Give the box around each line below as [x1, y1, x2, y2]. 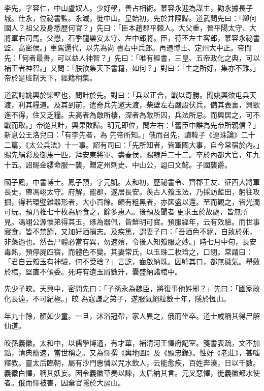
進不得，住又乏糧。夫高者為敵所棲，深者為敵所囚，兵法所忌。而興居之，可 [4, 109, 253, 120]
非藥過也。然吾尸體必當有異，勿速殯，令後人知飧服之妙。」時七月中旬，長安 [4, 236, 256, 247]
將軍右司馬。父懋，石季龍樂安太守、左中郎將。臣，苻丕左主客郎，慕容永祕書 [4, 32, 260, 43]
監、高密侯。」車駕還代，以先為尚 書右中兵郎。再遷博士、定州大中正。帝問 [4, 42, 252, 53]
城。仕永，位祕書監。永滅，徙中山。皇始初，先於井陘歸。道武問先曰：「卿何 [4, 12, 256, 23]
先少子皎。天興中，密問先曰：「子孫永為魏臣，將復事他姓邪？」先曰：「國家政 [4, 283, 260, 294]
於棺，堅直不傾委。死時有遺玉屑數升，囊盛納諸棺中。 [4, 266, 182, 276]
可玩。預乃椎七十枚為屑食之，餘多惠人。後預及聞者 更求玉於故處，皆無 [4, 206, 241, 217]
